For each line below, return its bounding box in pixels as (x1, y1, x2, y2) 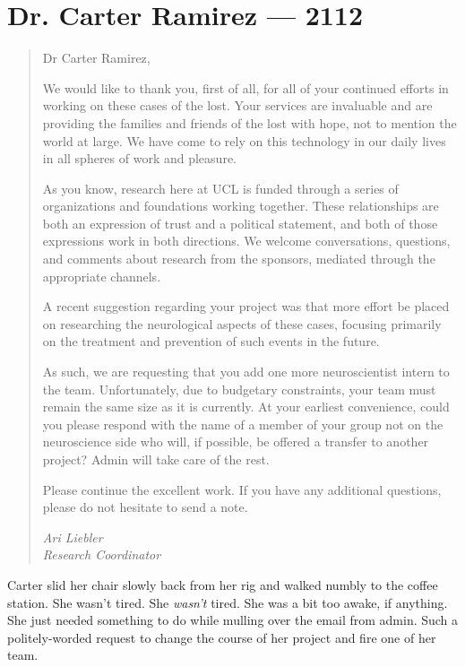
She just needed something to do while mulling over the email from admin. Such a (7, 611, 459, 629)
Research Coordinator (42, 545, 161, 564)
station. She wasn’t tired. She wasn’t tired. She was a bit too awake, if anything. (7, 593, 448, 611)
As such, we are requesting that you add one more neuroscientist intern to (42, 362, 450, 381)
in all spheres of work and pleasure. (42, 149, 237, 168)
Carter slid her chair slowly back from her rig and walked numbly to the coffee (7, 575, 438, 593)
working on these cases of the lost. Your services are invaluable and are (42, 96, 433, 115)
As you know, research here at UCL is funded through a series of (42, 178, 399, 197)
